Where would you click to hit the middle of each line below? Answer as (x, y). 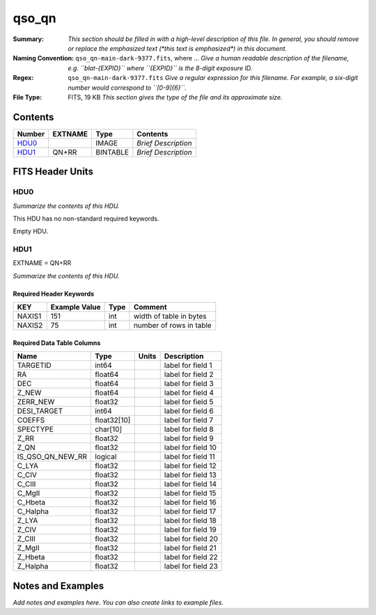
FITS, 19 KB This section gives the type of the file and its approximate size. (175, 97)
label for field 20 (191, 539)
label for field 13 (190, 475)
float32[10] (113, 420)
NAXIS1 (29, 317)
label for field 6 (189, 411)
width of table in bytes (170, 317)
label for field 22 (191, 557)
